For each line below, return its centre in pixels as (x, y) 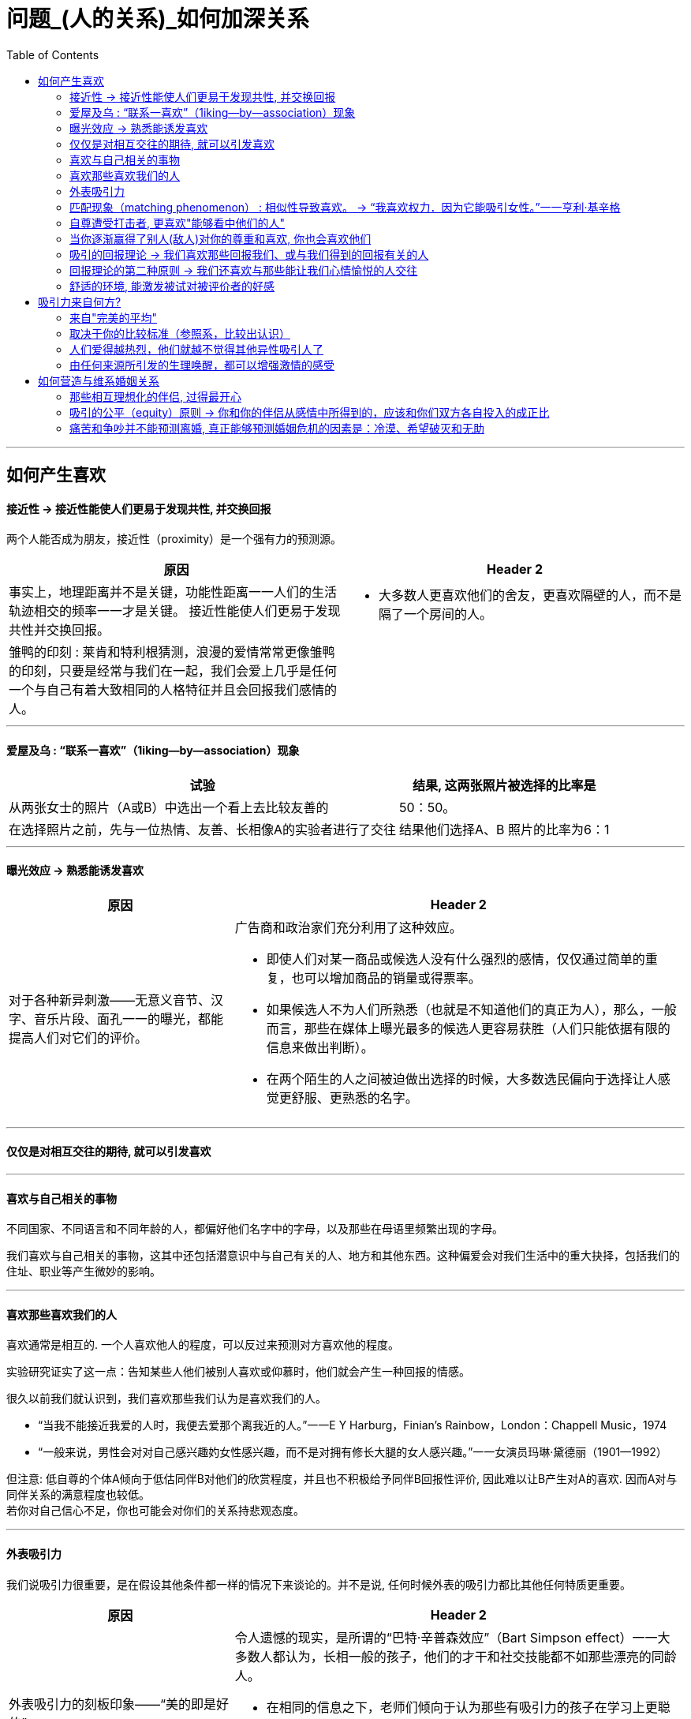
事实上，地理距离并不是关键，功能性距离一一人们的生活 (173, 592)
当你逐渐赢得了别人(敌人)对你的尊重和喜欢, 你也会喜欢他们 (220, 238)
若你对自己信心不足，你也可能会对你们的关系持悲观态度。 (155, 1511)
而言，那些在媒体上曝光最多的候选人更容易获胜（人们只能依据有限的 (468, 1028)
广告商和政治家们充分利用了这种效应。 (348, 927)
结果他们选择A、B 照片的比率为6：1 (504, 829)
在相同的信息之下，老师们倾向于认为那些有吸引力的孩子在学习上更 (462, 1707)
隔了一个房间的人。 (436, 614)
